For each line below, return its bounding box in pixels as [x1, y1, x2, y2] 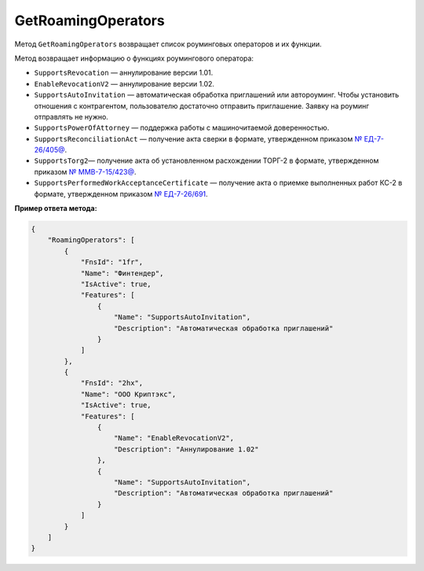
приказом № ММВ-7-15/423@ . [34, 167, 137, 176]
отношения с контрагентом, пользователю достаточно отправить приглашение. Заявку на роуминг [34, 101, 370, 110]
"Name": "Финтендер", [80, 268, 164, 278]
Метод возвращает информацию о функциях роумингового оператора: [14, 53, 254, 63]
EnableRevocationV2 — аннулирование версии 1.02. [34, 79, 215, 88]
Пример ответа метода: [14, 204, 97, 213]
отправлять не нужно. [34, 112, 109, 121]
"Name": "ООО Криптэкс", [80, 389, 177, 399]
